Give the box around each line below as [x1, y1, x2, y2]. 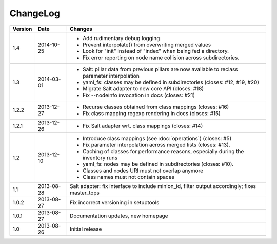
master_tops [69, 189, 100, 196]
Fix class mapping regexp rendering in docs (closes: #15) [82, 109, 221, 117]
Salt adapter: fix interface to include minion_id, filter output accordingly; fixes [69, 182, 256, 190]
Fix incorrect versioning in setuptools [69, 199, 160, 206]
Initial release [69, 225, 102, 232]
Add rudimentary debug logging [82, 34, 160, 42]
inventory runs [82, 154, 118, 161]
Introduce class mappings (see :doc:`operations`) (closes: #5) [82, 135, 232, 142]
